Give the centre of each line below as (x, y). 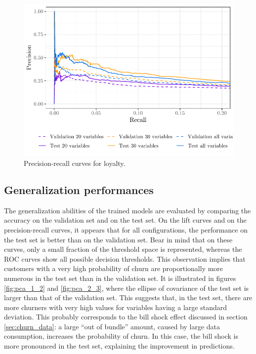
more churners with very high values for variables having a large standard (115, 307)
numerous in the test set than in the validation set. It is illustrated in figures (120, 278)
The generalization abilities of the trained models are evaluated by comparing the (128, 210)
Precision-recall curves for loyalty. (75, 163)
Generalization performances (79, 189)
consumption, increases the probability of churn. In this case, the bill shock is (121, 336)
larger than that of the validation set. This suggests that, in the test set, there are (128, 297)
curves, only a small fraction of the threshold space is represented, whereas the (123, 249)
